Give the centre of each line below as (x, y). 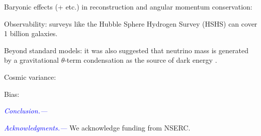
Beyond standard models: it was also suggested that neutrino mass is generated (126, 50)
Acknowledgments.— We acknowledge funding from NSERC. (97, 127)
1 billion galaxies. (31, 33)
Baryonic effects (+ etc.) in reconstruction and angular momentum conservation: (128, 7)
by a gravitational (31, 60)
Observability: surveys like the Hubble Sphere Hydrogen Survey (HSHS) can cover (131, 23)
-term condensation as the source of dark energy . (141, 60)
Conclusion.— (26, 111)
